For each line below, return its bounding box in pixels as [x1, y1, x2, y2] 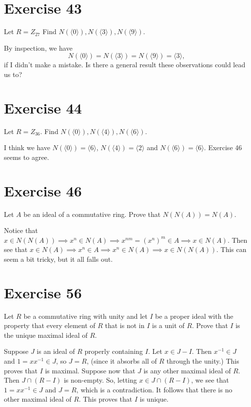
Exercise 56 [4, 282, 82, 302]
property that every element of [4, 320, 96, 330]
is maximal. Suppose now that [45, 365, 135, 375]
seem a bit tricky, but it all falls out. [4, 253, 113, 264]
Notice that [4, 225, 38, 235]
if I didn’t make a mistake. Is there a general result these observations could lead [4, 59, 246, 70]
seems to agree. [4, 152, 49, 162]
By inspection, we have [4, 42, 73, 53]
